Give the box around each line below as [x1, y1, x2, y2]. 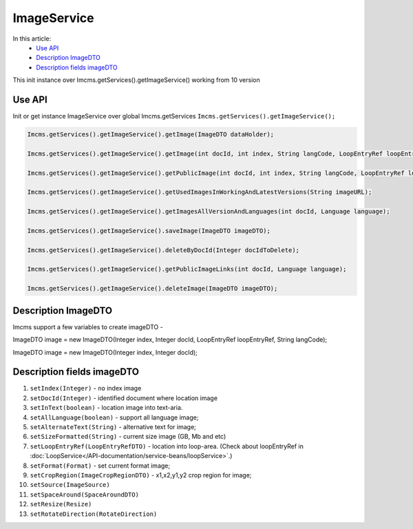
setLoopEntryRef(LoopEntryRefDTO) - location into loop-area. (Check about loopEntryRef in [30, 442, 304, 450]
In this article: [12, 34, 52, 43]
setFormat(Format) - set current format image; [30, 461, 171, 470]
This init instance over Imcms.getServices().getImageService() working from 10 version [12, 76, 261, 84]
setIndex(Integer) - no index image [30, 384, 142, 393]
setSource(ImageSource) [30, 481, 110, 489]
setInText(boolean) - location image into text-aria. [30, 404, 183, 412]
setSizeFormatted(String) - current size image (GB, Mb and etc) [30, 433, 226, 441]
